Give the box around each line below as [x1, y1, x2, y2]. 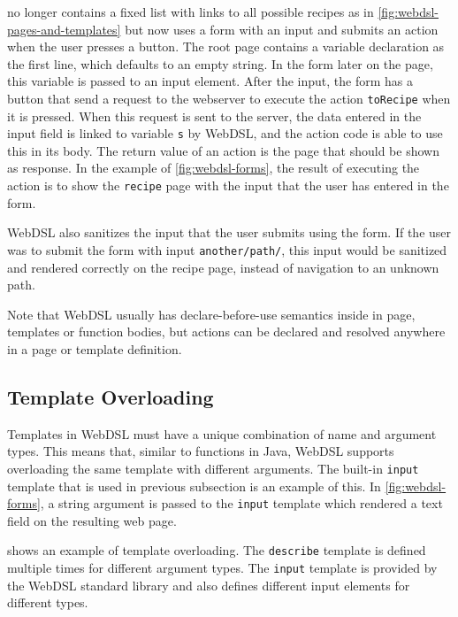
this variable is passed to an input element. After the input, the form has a [7, 72, 414, 90]
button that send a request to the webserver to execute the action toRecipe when [7, 89, 451, 107]
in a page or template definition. [7, 339, 182, 358]
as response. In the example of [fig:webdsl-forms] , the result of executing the [7, 158, 420, 177]
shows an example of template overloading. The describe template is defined [7, 541, 426, 559]
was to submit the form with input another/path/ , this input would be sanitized [7, 240, 447, 258]
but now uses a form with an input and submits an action [125, 19, 439, 38]
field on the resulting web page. [7, 511, 177, 529]
